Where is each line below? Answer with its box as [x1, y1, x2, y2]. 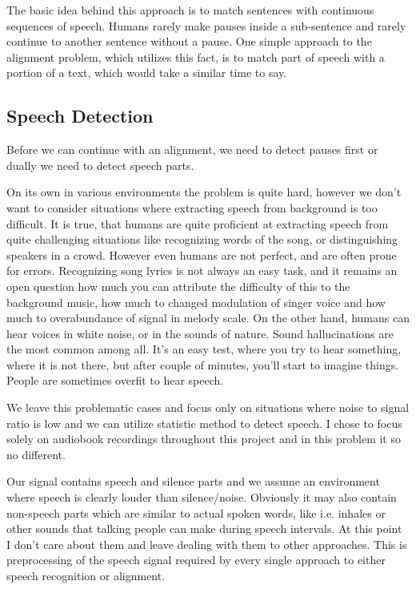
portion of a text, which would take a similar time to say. [6, 64, 287, 81]
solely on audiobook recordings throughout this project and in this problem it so [6, 430, 401, 447]
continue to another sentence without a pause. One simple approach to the [6, 33, 372, 50]
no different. [6, 446, 66, 462]
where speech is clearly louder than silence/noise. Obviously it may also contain [6, 489, 397, 506]
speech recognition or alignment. [6, 567, 166, 584]
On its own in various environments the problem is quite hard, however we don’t [6, 184, 402, 200]
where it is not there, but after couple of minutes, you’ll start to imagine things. [6, 356, 399, 373]
